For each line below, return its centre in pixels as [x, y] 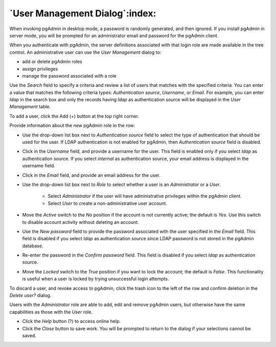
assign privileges [40, 68]
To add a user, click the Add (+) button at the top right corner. [74, 116]
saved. [29, 336]
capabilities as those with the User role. [51, 312]
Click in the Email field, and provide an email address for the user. [91, 175]
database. [33, 246]
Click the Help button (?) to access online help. [72, 321]
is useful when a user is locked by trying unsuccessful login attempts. [96, 279]
